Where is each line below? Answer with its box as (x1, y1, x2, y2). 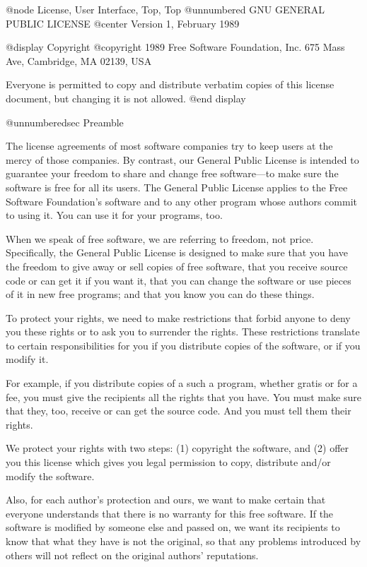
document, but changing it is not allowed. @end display (6, 90, 246, 105)
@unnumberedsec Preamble (6, 114, 124, 129)
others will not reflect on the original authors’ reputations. (6, 547, 259, 562)
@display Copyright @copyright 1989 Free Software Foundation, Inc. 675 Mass (6, 40, 345, 54)
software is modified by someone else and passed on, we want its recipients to (6, 520, 340, 535)
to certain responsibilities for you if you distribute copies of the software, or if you (6, 338, 361, 352)
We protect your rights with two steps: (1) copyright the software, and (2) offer (6, 441, 349, 455)
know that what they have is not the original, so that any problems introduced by (6, 534, 361, 548)
